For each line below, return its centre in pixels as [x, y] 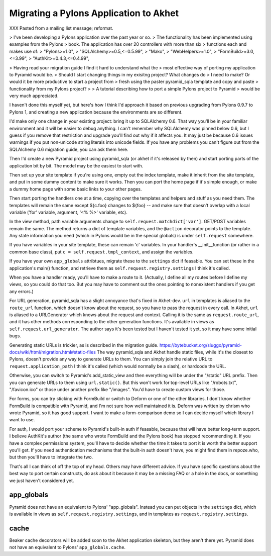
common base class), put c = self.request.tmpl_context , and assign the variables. [101, 252]
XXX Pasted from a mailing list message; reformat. [61, 28]
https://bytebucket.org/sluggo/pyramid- [200, 345]
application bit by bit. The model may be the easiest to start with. [76, 165]
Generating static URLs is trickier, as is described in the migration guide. [84, 345]
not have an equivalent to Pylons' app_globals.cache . [67, 547]
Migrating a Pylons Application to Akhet [94, 13]
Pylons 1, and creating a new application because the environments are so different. [96, 112]
